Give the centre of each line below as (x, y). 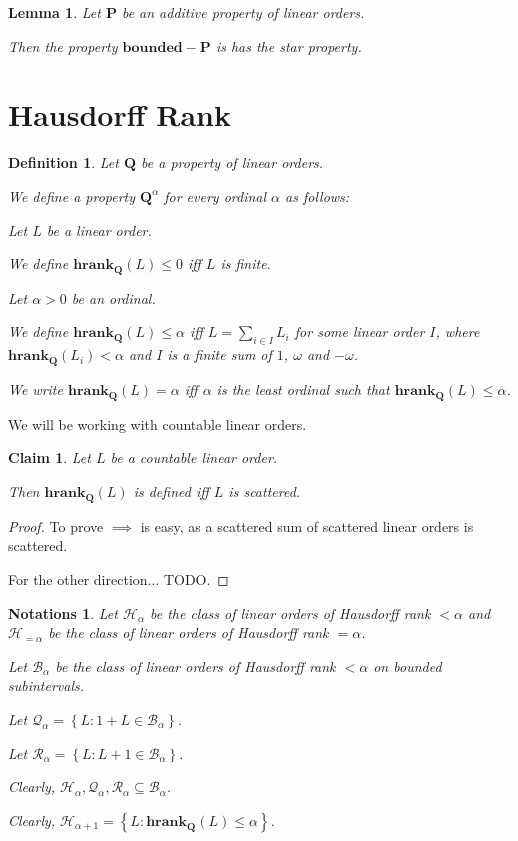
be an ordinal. (113, 297)
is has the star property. (288, 45)
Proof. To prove (56, 525)
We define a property (72, 195)
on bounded (407, 665)
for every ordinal (215, 195)
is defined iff (171, 491)
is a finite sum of (219, 354)
